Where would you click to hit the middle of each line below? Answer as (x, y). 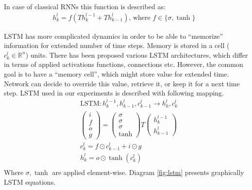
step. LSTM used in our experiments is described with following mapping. (114, 93)
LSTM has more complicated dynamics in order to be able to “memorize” (114, 36)
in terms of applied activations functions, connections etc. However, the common (124, 64)
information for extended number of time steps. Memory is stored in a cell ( (117, 45)
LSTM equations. (30, 182)
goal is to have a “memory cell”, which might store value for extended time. (117, 74)
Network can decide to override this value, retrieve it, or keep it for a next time (122, 83)
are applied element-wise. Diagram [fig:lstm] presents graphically (148, 172)
